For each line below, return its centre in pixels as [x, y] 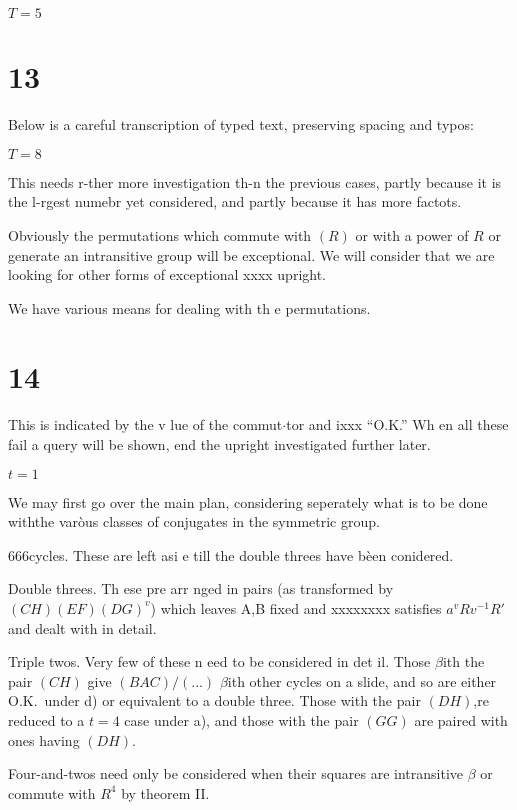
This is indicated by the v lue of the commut [145, 424]
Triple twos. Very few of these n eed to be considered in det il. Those [219, 661]
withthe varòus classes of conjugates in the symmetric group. [194, 521]
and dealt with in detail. [82, 627]
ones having [44, 739]
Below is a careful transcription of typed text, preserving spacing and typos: [241, 124]
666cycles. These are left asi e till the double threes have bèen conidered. [231, 554]
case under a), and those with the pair [241, 719]
